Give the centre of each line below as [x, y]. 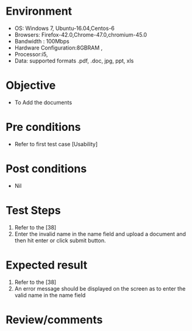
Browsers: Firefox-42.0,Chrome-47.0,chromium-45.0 [81, 34]
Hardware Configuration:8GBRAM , [59, 48]
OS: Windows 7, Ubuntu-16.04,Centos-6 [65, 28]
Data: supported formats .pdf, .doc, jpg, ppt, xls [74, 61]
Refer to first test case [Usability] [56, 144]
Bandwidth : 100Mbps [42, 41]
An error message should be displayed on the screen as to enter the [100, 288]
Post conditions [46, 169]
